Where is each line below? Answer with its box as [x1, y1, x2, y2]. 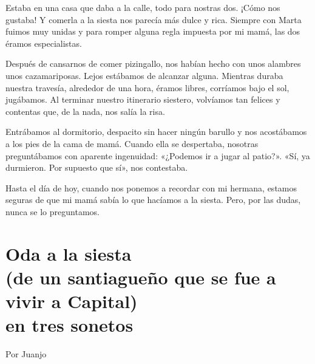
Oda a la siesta [5, 241, 132, 266]
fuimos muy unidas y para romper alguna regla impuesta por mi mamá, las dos [5, 25, 300, 38]
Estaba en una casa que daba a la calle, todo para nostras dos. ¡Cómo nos [5, 1, 280, 13]
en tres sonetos [5, 312, 134, 337]
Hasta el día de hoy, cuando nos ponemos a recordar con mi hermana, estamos [5, 181, 297, 194]
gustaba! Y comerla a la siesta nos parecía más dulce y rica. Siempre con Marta [5, 13, 302, 26]
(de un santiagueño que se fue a [5, 264, 276, 289]
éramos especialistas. [5, 36, 82, 49]
